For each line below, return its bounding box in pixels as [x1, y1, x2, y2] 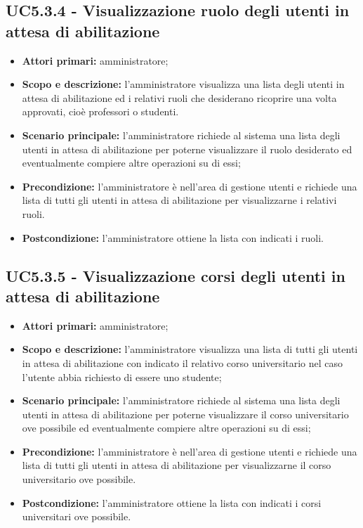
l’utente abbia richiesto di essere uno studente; [22, 369, 222, 384]
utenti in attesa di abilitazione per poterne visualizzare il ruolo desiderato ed [22, 141, 352, 156]
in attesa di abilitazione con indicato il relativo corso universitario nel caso [22, 355, 343, 370]
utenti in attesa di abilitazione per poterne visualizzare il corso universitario [22, 406, 349, 421]
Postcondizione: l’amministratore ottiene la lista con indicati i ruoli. [22, 230, 324, 245]
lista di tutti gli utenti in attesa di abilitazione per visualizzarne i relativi [22, 193, 337, 207]
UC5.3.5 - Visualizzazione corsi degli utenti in [6, 264, 345, 286]
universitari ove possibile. [22, 509, 131, 524]
